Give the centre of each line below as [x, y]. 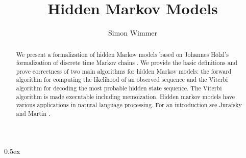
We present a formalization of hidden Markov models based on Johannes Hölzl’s [122, 54]
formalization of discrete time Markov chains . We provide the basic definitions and [127, 63]
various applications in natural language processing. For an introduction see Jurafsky [129, 105]
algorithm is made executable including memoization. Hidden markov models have [126, 96]
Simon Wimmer [133, 33]
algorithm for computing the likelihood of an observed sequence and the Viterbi [122, 80]
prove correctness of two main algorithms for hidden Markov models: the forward [124, 71]
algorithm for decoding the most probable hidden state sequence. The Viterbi [119, 88]
